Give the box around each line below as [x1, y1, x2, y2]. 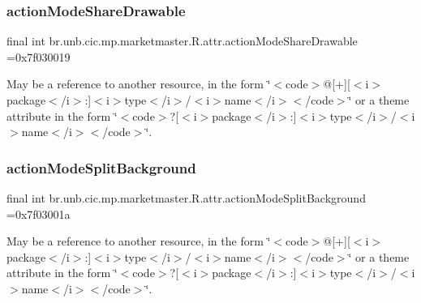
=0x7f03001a [6, 205, 71, 222]
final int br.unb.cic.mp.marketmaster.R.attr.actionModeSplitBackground [6, 190, 366, 206]
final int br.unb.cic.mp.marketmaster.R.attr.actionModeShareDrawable [6, 32, 358, 49]
